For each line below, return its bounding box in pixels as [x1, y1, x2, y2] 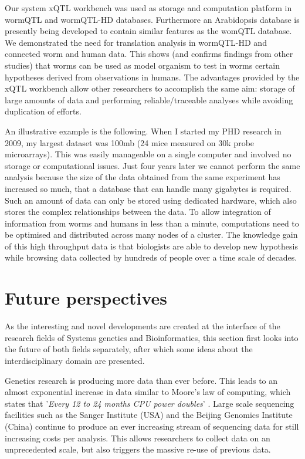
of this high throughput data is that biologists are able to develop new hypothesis [5, 239, 298, 252]
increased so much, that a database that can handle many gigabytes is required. [5, 182, 292, 194]
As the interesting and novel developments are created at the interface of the [5, 320, 280, 332]
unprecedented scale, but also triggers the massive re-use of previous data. [5, 443, 271, 455]
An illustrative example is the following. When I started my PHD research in [5, 124, 282, 137]
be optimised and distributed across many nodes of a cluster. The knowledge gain [5, 228, 298, 241]
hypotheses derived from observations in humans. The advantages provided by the [5, 70, 300, 83]
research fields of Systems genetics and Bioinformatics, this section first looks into [5, 331, 299, 343]
